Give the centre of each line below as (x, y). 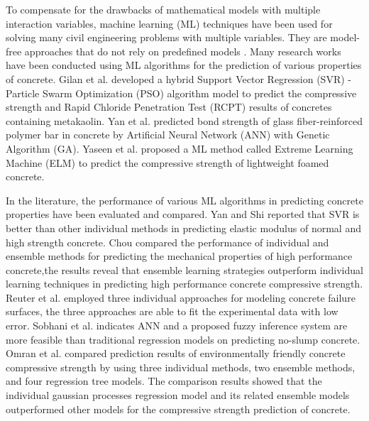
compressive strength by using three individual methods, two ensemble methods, (181, 367)
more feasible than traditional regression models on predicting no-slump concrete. (183, 339)
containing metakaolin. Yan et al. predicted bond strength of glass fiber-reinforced (184, 120)
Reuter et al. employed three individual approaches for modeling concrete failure (181, 297)
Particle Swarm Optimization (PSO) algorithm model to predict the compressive (181, 93)
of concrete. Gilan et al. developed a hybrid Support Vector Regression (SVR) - (178, 78)
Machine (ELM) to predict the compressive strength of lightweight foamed (167, 162)
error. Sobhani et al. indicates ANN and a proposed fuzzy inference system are (177, 326)
